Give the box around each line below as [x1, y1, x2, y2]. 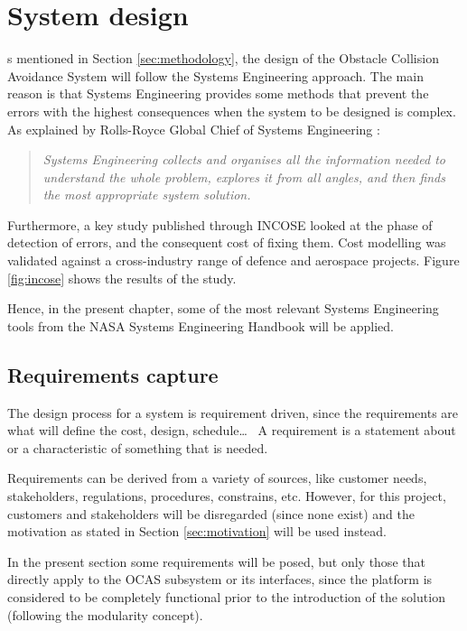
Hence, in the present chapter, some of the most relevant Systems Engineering [7, 299, 439, 318]
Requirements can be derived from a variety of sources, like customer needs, [7, 469, 427, 487]
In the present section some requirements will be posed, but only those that [7, 552, 425, 571]
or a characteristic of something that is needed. [7, 438, 268, 457]
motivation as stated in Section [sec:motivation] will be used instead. [7, 522, 387, 541]
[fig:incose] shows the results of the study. [7, 268, 237, 287]
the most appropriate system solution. [42, 185, 251, 204]
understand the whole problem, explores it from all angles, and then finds [42, 167, 445, 186]
